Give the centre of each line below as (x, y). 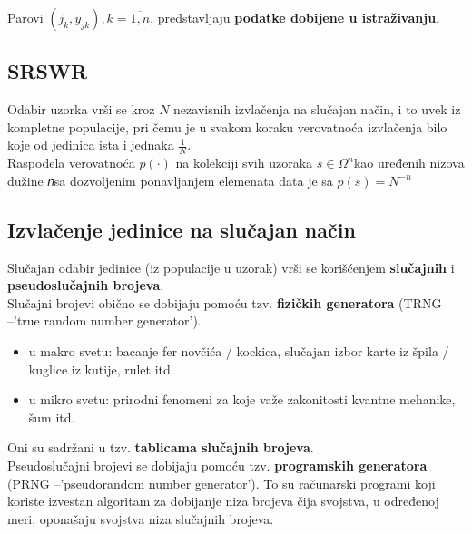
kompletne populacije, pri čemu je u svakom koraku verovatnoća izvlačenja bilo (227, 126)
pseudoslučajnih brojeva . (86, 285)
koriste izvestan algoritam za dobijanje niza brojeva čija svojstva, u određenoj (223, 501)
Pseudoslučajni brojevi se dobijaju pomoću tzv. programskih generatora (217, 465)
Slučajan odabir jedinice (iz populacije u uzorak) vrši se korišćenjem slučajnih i (231, 267)
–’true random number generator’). (104, 320)
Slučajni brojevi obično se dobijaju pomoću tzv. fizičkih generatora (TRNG (225, 302)
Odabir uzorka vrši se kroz (81, 109)
